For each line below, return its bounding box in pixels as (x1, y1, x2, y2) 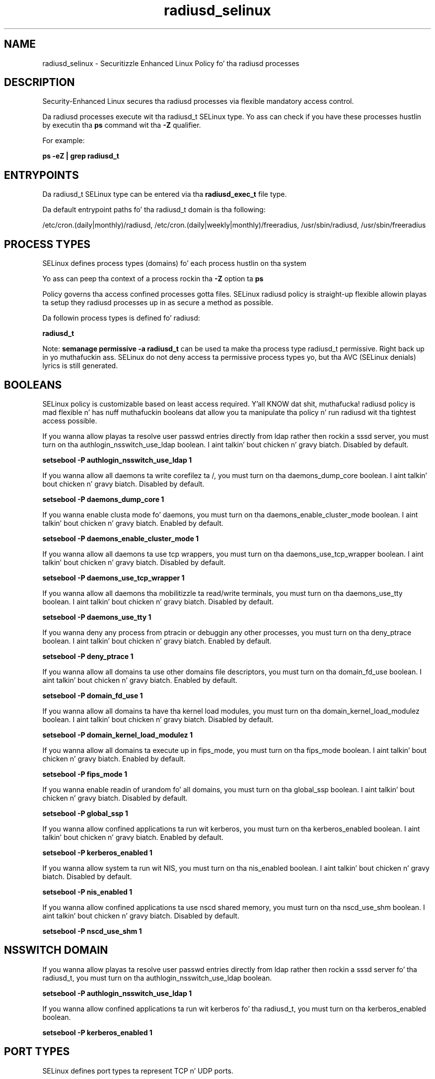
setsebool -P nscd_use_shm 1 (42, 926, 142, 935)
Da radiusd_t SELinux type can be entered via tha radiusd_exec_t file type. (42, 190, 287, 199)
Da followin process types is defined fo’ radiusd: (42, 314, 200, 323)
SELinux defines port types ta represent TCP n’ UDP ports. (42, 1066, 233, 1075)
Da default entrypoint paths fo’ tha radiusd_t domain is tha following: (42, 205, 266, 214)
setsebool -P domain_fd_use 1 (42, 691, 143, 700)
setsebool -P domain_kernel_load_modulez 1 (42, 730, 193, 739)
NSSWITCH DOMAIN (4, 944, 108, 957)
